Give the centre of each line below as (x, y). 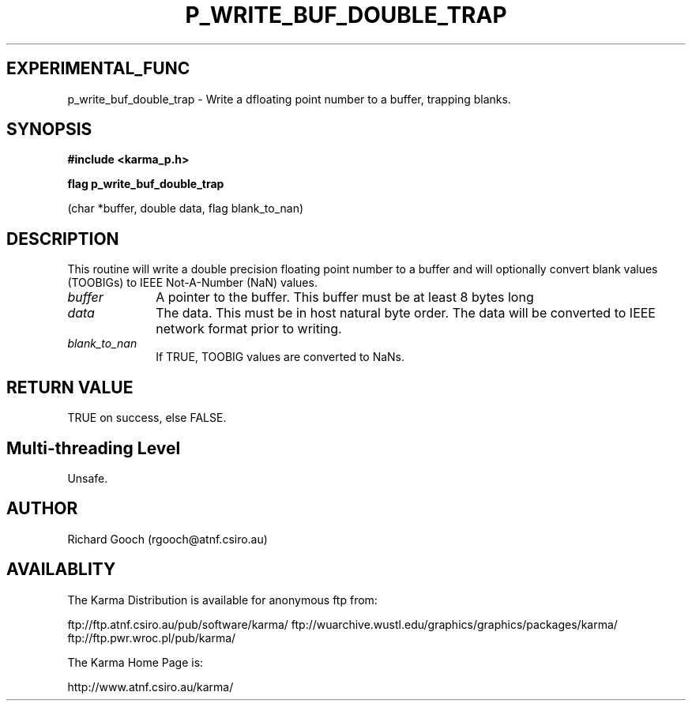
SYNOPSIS (49, 130)
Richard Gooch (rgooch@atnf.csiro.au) (167, 539)
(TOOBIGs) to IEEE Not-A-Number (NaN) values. (192, 283)
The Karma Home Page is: (135, 662)
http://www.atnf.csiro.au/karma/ (150, 686)
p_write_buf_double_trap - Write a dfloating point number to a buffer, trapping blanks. (289, 99)
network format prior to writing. (249, 329)
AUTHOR (42, 509)
